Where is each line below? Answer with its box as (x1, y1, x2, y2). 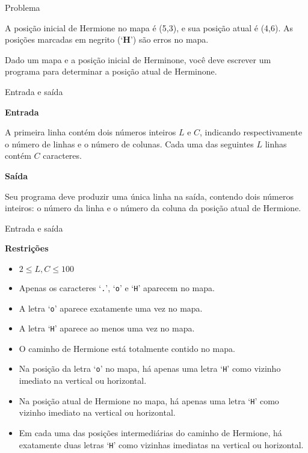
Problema (5, 1, 40, 13)
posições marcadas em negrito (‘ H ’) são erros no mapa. (5, 33, 209, 46)
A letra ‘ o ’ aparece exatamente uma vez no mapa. (19, 301, 203, 314)
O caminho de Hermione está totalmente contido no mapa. (19, 342, 235, 354)
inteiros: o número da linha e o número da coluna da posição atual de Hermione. (5, 202, 301, 214)
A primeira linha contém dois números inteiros (5, 126, 176, 138)
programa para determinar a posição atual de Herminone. (5, 65, 217, 78)
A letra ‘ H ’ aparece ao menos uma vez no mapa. (19, 322, 195, 334)
